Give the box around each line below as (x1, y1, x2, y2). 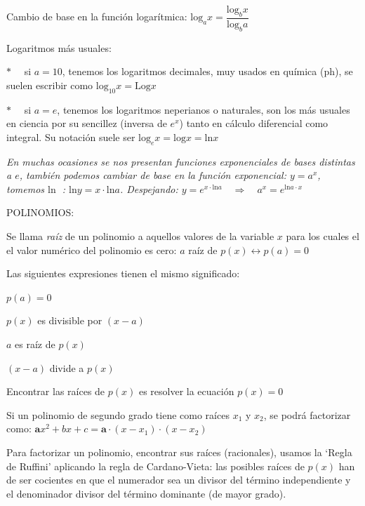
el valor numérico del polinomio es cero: (6, 242, 177, 257)
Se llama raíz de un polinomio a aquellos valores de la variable (6, 228, 274, 243)
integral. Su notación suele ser (6, 129, 135, 144)
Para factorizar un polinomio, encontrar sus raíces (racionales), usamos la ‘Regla (6, 444, 352, 459)
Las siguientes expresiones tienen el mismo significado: (6, 266, 240, 281)
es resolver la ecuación (138, 384, 234, 399)
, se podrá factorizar (263, 407, 351, 422)
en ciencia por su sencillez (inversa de (6, 116, 167, 131)
